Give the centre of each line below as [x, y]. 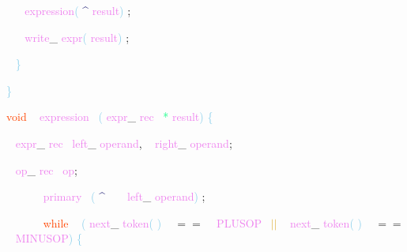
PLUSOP [239, 222]
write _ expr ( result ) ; [77, 37]
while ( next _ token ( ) [102, 222]
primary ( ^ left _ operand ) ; [124, 196]
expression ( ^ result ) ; [78, 10]
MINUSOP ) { [49, 238]
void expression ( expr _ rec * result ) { [110, 117]
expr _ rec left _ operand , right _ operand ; [124, 143]
